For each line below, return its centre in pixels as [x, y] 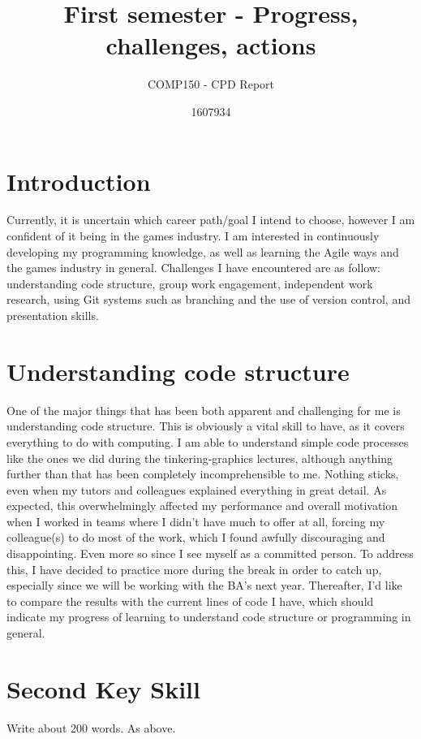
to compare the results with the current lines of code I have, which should [190, 601]
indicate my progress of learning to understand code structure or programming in [209, 617]
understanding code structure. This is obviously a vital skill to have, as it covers [206, 426]
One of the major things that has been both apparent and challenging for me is [204, 410]
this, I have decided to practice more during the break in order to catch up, [194, 569]
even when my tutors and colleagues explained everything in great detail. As [197, 489]
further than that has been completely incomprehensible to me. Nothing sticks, [203, 474]
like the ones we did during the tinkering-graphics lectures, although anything [200, 458]
